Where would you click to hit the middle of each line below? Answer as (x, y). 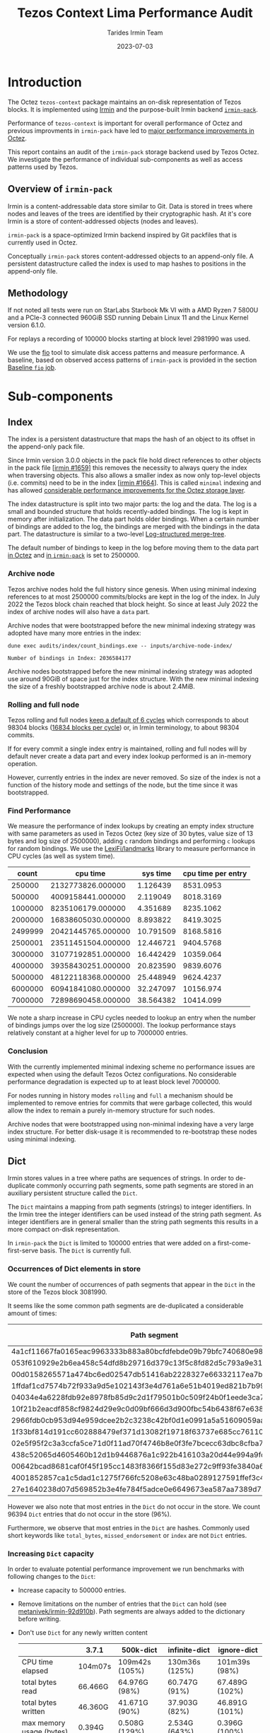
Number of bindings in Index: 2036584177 (70, 658)
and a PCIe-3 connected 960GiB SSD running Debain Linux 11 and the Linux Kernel (128, 318)
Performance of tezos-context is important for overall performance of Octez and (125, 123)
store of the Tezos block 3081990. (58, 1292)
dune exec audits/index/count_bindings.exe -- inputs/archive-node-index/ (121, 646)
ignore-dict (238, 1650)
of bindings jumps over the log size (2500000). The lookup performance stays (122, 1026)
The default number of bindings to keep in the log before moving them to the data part (133, 548)
